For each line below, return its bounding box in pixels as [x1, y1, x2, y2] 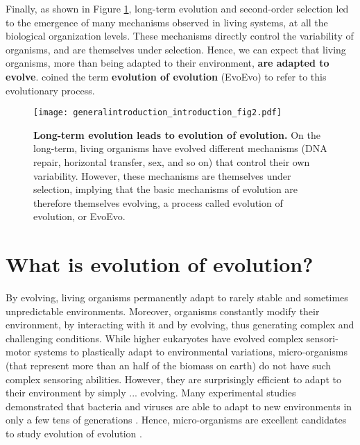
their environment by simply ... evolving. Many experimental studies [6, 385, 296, 400]
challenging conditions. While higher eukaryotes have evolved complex [6, 330, 304, 345]
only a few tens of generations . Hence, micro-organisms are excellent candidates [6, 412, 347, 427]
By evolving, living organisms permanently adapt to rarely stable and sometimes [6, 290, 348, 305]
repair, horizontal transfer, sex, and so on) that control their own [33, 155, 310, 169]
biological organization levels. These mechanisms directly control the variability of [6, 28, 354, 43]
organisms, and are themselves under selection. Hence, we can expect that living [6, 42, 346, 56]
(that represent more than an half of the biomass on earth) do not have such [6, 358, 332, 373]
